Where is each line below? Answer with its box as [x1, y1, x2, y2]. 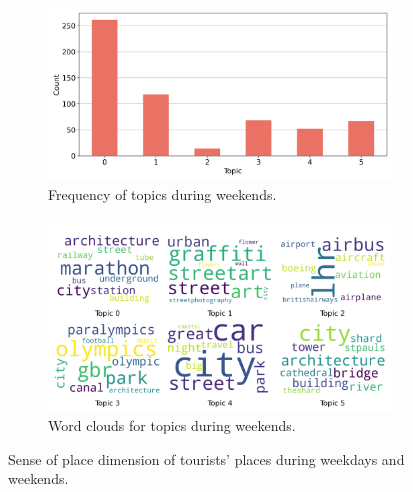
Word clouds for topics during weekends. [48, 415, 296, 436]
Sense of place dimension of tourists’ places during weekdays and [8, 448, 405, 469]
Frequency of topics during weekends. [48, 183, 277, 204]
